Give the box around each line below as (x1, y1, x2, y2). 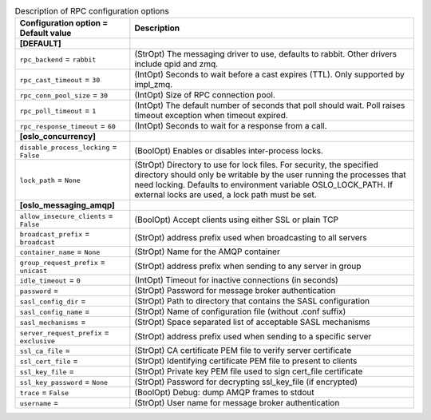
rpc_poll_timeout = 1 (19, 105, 97, 116)
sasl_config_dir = (19, 295, 87, 307)
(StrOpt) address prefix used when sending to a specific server (134, 331, 372, 342)
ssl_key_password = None (19, 376, 108, 387)
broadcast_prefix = (19, 228, 91, 240)
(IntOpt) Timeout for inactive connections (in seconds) (134, 275, 338, 286)
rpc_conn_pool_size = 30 (19, 89, 108, 101)
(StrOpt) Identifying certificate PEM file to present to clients (134, 355, 358, 367)
